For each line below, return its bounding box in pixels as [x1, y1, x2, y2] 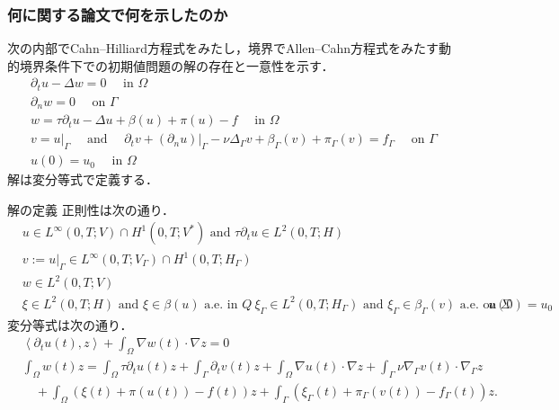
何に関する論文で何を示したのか [7, 3, 228, 25]
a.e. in [204, 298, 238, 311]
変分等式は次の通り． [7, 315, 133, 334]
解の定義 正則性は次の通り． [7, 200, 175, 218]
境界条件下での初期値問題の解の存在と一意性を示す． [19, 56, 334, 75]
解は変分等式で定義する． [7, 170, 158, 189]
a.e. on [459, 298, 497, 311]
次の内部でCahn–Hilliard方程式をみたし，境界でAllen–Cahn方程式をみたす [7, 39, 439, 58]
